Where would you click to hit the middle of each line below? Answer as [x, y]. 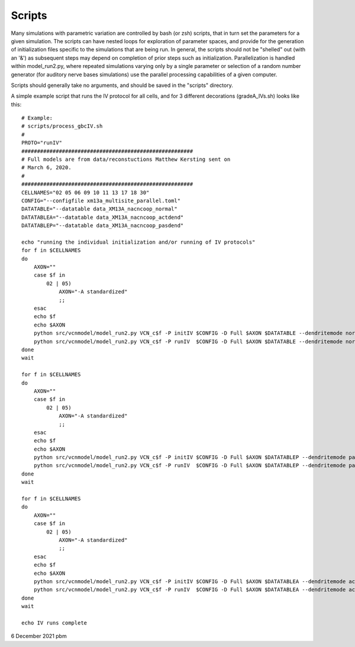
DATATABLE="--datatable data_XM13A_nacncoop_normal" [99, 209]
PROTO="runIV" [42, 143]
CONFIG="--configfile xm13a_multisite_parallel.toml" [101, 200]
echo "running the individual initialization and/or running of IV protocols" [138, 242]
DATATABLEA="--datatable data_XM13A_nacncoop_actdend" [103, 217]
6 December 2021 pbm [39, 636]
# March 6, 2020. [46, 168]
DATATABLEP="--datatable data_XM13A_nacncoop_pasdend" [103, 226]
